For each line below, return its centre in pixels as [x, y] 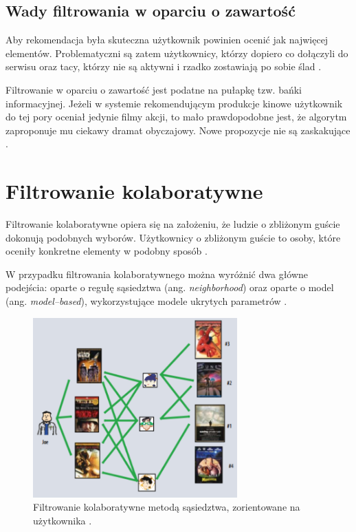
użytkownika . [63, 520]
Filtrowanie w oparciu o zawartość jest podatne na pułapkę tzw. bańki [154, 89]
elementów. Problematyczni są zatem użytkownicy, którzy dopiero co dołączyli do [177, 53]
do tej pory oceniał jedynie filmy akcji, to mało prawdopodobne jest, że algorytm [176, 117]
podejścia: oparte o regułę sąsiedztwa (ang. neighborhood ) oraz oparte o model [170, 287]
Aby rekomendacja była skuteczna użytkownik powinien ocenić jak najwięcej [167, 40]
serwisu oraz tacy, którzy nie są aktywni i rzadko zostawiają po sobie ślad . [164, 66]
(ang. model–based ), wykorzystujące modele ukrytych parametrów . [146, 301]
